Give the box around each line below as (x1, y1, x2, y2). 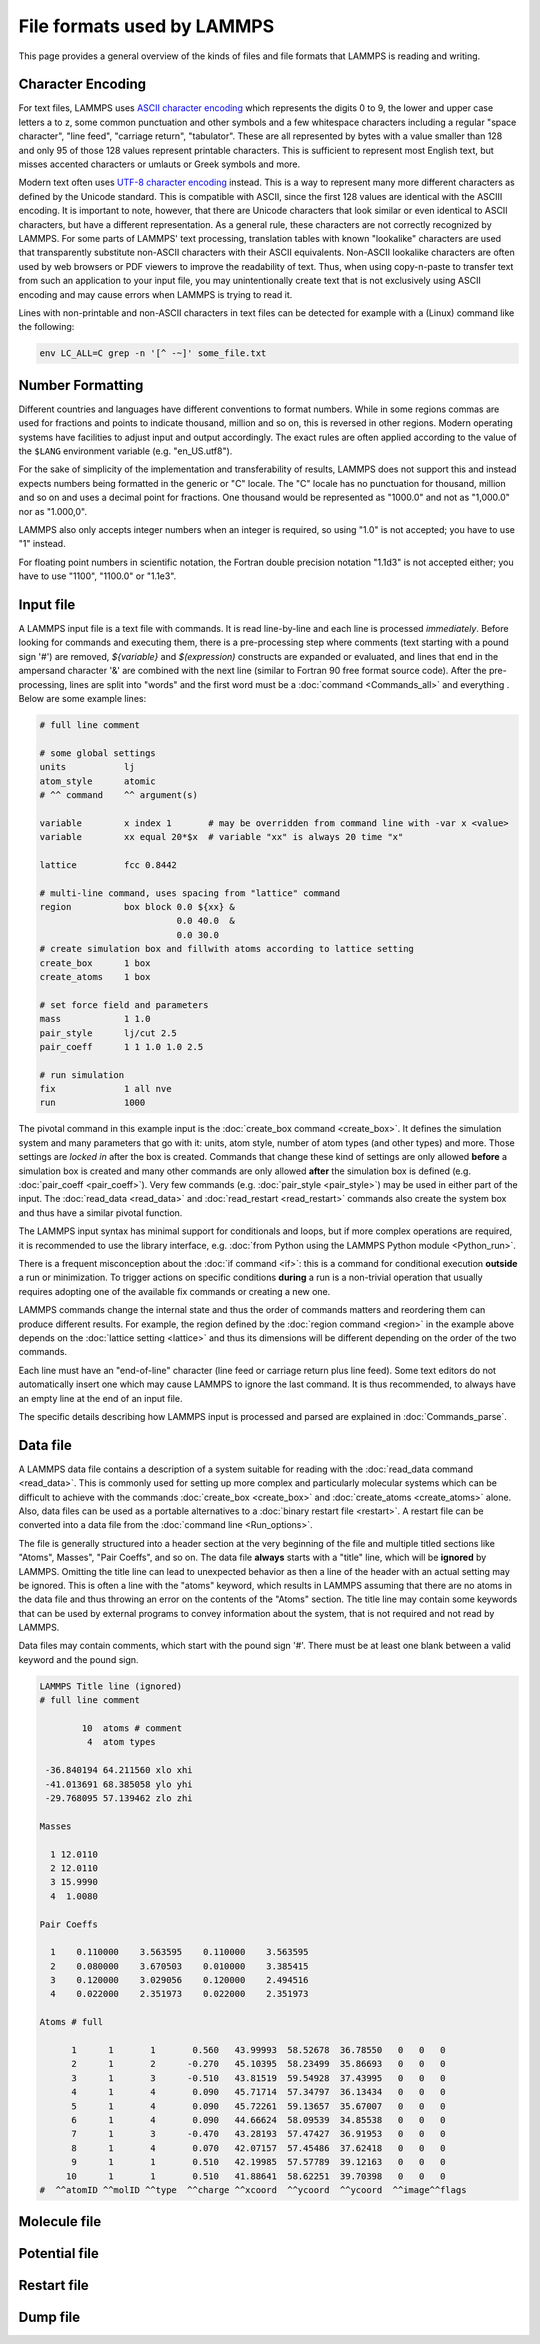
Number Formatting (18, 376, 144, 394)
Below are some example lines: (18, 692, 147, 704)
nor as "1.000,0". (18, 505, 88, 517)
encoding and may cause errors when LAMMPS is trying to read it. (18, 288, 293, 300)
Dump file (18, 2309, 81, 2326)
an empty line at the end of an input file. (18, 1392, 183, 1404)
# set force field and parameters (39, 999, 209, 1010)
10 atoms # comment (81, 1723, 183, 1734)
